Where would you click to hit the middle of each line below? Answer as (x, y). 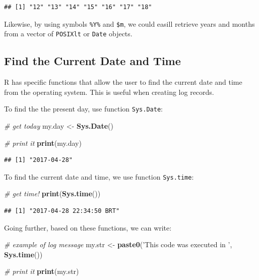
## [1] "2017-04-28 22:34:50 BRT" (62, 211)
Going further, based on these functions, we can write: (88, 227)
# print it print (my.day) (43, 143)
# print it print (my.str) (42, 271)
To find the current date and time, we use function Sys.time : (99, 176)
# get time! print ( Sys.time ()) (52, 193)
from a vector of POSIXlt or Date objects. (68, 34)
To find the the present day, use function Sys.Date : (83, 109)
